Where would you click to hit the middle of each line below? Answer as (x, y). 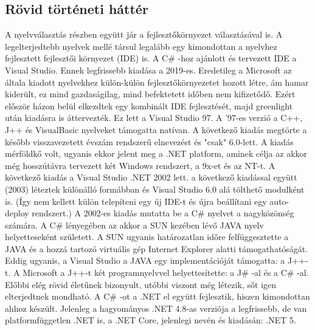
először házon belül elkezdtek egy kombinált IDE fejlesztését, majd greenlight (149, 105)
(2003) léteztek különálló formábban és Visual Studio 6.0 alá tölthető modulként (155, 189)
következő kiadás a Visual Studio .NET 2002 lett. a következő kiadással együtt (151, 177)
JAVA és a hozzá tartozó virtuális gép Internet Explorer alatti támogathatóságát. (157, 248)
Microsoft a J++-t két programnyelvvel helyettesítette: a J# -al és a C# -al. (166, 273)
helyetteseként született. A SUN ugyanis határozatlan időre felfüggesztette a (147, 237)
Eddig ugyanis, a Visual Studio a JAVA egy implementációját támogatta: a (145, 260)
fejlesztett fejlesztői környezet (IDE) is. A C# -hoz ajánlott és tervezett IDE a (151, 58)
